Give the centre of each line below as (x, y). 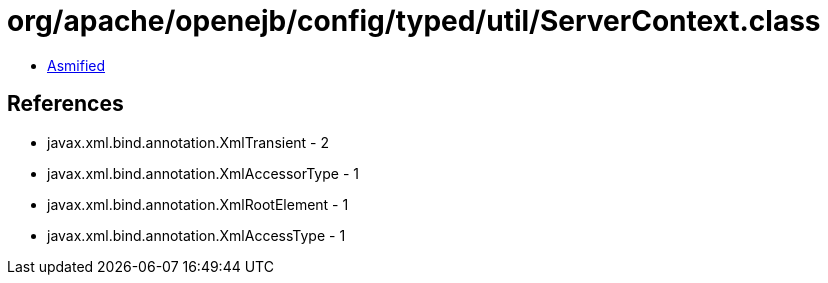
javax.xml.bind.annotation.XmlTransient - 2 (188, 142)
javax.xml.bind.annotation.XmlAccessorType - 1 (203, 173)
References (65, 104)
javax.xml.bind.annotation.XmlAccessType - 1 (196, 235)
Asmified (76, 65)
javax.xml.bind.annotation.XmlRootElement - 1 (198, 204)
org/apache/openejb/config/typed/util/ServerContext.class (414, 21)
